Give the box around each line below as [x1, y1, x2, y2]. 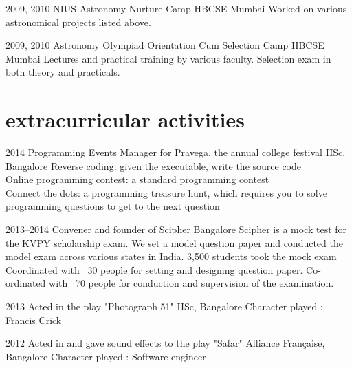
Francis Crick [5, 312, 62, 327]
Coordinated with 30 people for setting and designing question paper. [5, 262, 303, 277]
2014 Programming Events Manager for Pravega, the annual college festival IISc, [5, 145, 346, 160]
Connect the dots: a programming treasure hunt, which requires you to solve [5, 185, 327, 199]
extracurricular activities [5, 105, 245, 133]
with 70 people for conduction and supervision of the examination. [49, 276, 334, 290]
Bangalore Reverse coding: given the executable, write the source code [5, 158, 301, 173]
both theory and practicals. [5, 65, 120, 79]
